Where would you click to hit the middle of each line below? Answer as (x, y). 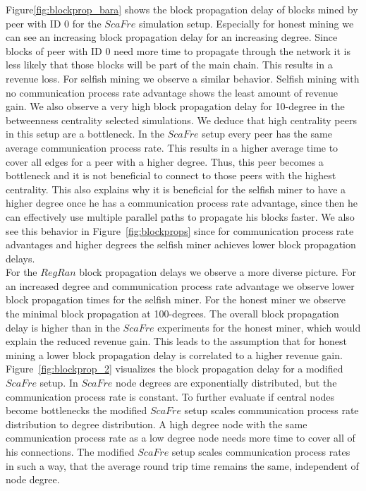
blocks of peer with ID (54, 50)
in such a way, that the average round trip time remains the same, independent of (182, 465)
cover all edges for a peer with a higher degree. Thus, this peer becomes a (165, 161)
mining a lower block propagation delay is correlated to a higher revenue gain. (174, 354)
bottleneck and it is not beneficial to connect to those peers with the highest (171, 175)
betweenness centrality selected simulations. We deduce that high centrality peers (181, 120)
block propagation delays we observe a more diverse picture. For (218, 272)
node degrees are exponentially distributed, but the (226, 383)
